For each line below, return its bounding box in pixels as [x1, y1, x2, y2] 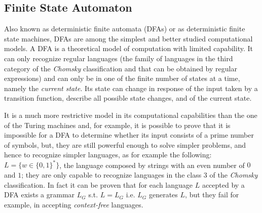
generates [148, 189, 178, 200]
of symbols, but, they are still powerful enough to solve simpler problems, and [4, 139, 246, 150]
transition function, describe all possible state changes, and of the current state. [4, 93, 252, 103]
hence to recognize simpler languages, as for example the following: [4, 149, 212, 160]
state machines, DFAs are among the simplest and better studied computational [4, 33, 253, 44]
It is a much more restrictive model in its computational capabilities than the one [4, 109, 257, 120]
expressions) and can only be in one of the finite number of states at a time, [4, 73, 240, 83]
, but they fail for [185, 189, 239, 200]
